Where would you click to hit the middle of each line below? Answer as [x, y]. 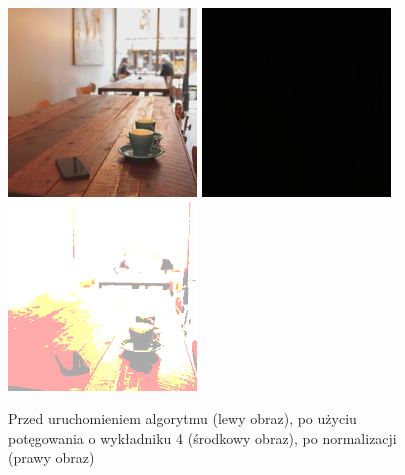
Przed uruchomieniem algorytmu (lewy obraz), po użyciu [182, 418]
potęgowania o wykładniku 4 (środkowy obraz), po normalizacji [202, 437]
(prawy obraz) [51, 457]
